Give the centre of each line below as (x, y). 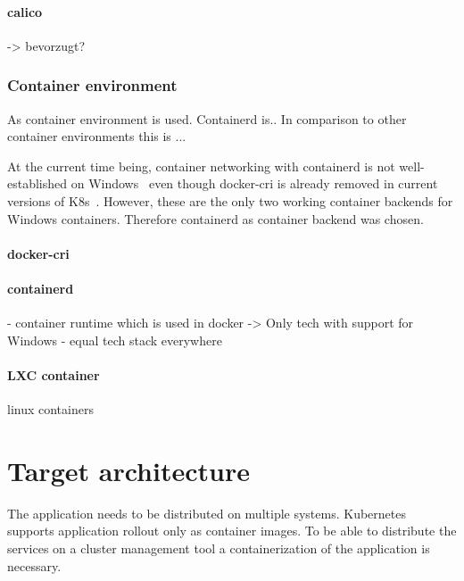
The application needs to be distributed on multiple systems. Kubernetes (207, 513)
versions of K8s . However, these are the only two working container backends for (230, 200)
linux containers (50, 409)
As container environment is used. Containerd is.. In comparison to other (207, 118)
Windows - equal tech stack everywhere (115, 340)
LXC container (54, 374)
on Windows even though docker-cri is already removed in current (254, 183)
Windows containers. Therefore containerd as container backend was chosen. (215, 218)
